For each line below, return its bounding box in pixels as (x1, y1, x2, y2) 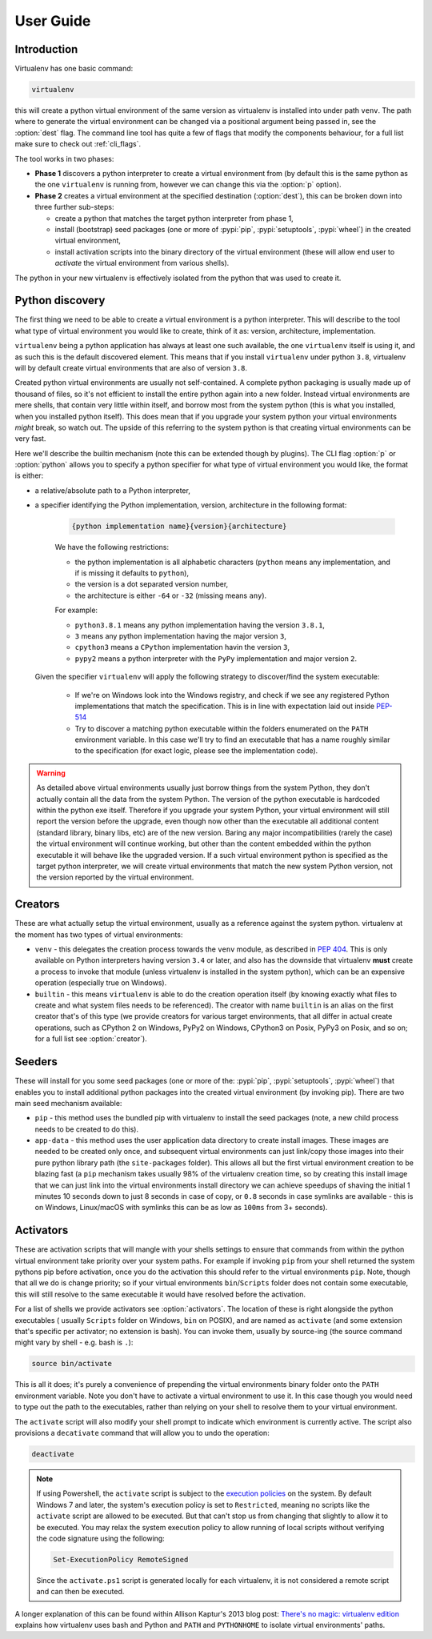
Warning (36, 768, 66, 778)
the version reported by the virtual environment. (36, 872, 194, 882)
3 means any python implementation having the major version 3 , (74, 631, 287, 640)
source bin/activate (31, 1359, 112, 1369)
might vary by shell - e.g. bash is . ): (14, 1337, 134, 1348)
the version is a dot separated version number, (74, 579, 229, 589)
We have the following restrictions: (54, 543, 170, 552)
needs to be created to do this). (34, 1124, 139, 1134)
